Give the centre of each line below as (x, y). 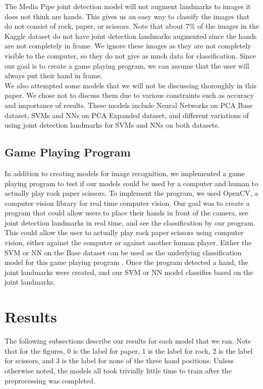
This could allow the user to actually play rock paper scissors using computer (124, 232)
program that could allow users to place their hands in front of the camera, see (126, 213)
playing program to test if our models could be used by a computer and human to (131, 183)
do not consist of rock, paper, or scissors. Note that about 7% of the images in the (132, 26)
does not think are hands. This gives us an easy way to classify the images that (127, 16)
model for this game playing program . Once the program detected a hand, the (126, 262)
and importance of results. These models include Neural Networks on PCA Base (128, 105)
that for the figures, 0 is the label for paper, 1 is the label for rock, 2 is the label (129, 350)
